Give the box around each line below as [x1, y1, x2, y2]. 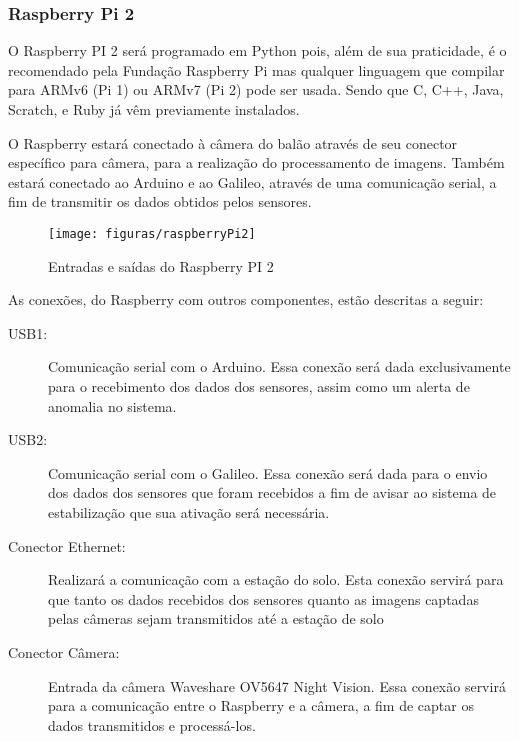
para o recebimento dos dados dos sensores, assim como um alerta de [48, 376, 470, 396]
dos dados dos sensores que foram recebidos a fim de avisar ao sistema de [48, 482, 497, 503]
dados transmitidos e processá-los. [48, 714, 256, 735]
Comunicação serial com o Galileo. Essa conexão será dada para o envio [48, 462, 488, 483]
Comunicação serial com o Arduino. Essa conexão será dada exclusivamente [48, 356, 511, 377]
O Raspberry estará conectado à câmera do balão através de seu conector [8, 132, 458, 153]
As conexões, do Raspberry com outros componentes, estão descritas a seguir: [8, 289, 484, 310]
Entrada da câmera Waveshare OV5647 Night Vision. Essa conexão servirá [48, 675, 506, 696]
